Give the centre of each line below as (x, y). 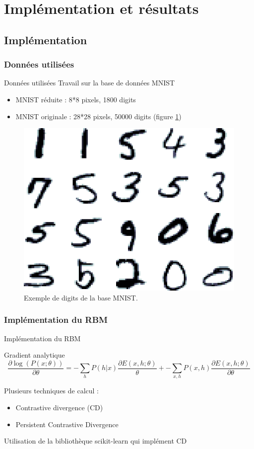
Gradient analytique (34, 355)
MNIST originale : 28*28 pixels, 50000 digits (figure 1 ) (98, 116)
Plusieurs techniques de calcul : (52, 391)
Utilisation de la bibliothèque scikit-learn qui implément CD (95, 441)
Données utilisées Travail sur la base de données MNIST (90, 83)
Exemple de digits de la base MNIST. (81, 297)
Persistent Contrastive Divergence (67, 424)
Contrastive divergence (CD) (59, 408)
